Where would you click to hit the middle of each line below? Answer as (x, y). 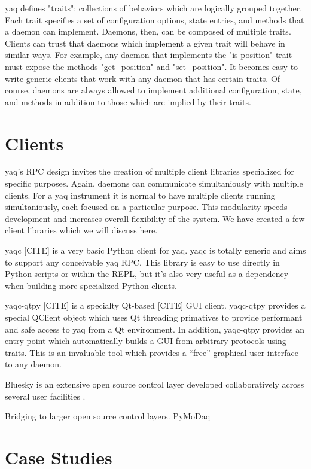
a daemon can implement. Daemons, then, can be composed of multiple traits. (148, 31)
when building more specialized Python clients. (91, 285)
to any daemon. (33, 364)
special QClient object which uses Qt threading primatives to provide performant (154, 317)
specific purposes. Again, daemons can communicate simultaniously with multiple (154, 183)
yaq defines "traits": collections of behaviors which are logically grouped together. (154, 8)
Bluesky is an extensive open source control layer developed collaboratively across (155, 384)
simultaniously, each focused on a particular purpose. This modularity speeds (146, 207)
